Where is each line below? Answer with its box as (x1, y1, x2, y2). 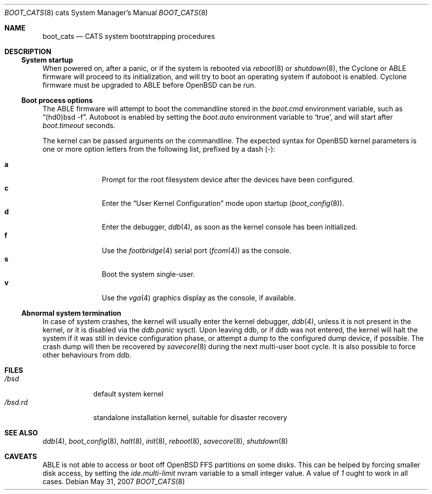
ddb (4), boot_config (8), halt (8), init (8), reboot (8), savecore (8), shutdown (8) (42, 437, 288, 445)
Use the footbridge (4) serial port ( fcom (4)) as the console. (101, 246, 292, 255)
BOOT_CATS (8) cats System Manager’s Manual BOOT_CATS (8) (4, 8, 208, 17)
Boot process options (21, 96, 93, 104)
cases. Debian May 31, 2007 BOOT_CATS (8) (42, 477, 185, 486)
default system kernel (93, 390, 164, 398)
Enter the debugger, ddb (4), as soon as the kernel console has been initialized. (101, 223, 358, 231)
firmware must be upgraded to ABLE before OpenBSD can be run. (42, 81, 256, 89)
